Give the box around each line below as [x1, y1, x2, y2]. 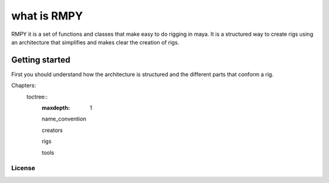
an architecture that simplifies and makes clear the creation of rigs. [11, 38, 180, 46]
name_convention [41, 116, 87, 123]
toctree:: [26, 93, 48, 100]
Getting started [11, 55, 71, 65]
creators [41, 126, 63, 134]
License [11, 164, 36, 173]
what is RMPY [11, 9, 83, 22]
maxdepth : [41, 104, 70, 112]
